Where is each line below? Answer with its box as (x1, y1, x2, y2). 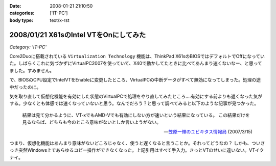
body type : (9, 17, 33, 23)
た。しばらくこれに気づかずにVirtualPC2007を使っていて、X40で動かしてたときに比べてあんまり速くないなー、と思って (9, 60, 263, 66)
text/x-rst (50, 17, 70, 23)
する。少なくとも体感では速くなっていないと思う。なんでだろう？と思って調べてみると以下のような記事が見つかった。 (9, 100, 259, 106)
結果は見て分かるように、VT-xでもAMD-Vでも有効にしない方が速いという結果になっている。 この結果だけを (22, 112, 250, 118)
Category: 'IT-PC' (9, 44, 47, 50)
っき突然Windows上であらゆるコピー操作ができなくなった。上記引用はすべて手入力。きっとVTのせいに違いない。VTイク (9, 147, 264, 153)
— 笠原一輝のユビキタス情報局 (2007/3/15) (164, 128, 252, 134)
